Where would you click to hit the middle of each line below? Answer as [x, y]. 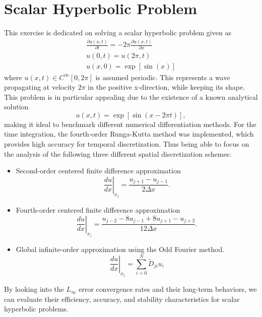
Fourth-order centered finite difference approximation [98, 210]
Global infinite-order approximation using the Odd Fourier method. [120, 249]
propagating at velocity [40, 87]
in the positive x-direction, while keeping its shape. [167, 87]
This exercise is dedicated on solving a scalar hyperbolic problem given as [118, 33]
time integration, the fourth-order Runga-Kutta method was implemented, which [129, 134]
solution [16, 107]
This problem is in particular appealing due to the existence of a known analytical [131, 97]
